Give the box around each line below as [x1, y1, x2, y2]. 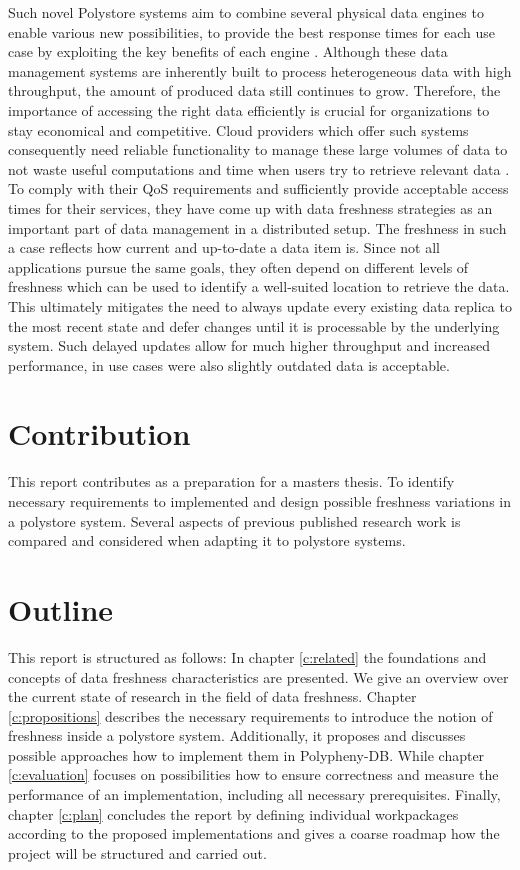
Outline [8, 588, 114, 629]
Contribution [8, 413, 191, 454]
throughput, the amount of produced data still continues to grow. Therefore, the [8, 80, 501, 101]
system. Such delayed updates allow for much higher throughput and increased [8, 335, 490, 356]
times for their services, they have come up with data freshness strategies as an [8, 197, 493, 218]
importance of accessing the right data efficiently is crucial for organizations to [8, 99, 490, 120]
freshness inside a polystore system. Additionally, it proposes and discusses [8, 725, 466, 746]
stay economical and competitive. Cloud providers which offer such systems [8, 119, 469, 140]
